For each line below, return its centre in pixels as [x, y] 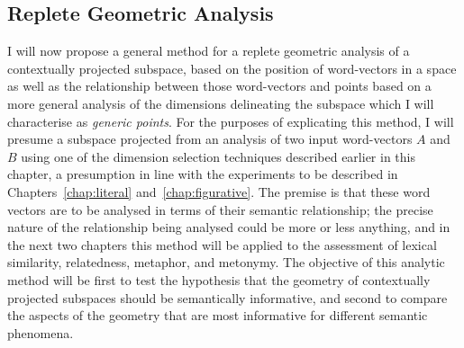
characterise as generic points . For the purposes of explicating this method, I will [231, 121]
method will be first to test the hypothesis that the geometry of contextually [219, 279]
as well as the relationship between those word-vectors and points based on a [219, 86]
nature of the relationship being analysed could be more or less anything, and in [229, 227]
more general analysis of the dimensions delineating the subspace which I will [221, 103]
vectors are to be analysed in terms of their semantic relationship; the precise [220, 209]
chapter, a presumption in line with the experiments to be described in [203, 174]
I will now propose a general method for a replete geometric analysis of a [209, 51]
